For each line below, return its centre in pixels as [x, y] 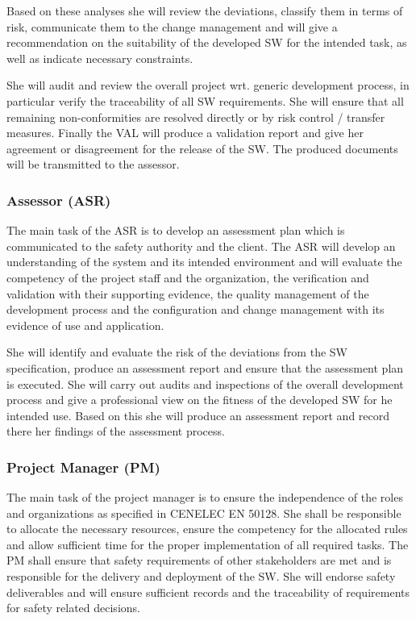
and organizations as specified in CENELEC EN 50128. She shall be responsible [204, 513]
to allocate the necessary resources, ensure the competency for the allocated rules [207, 529]
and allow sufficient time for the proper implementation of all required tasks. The [208, 544]
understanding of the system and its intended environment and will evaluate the [204, 262]
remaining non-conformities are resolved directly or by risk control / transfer [196, 117]
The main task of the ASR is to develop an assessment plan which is [176, 230]
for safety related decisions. [73, 608]
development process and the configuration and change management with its [196, 309]
